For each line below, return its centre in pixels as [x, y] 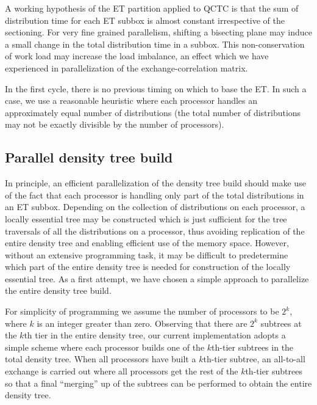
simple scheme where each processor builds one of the [105, 347]
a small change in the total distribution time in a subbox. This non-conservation [155, 44]
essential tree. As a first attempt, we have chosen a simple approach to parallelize [157, 278]
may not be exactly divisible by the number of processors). [115, 124]
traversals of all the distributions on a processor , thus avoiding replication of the [155, 231]
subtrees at [281, 323]
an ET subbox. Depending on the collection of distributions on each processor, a [155, 207]
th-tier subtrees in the [253, 347]
